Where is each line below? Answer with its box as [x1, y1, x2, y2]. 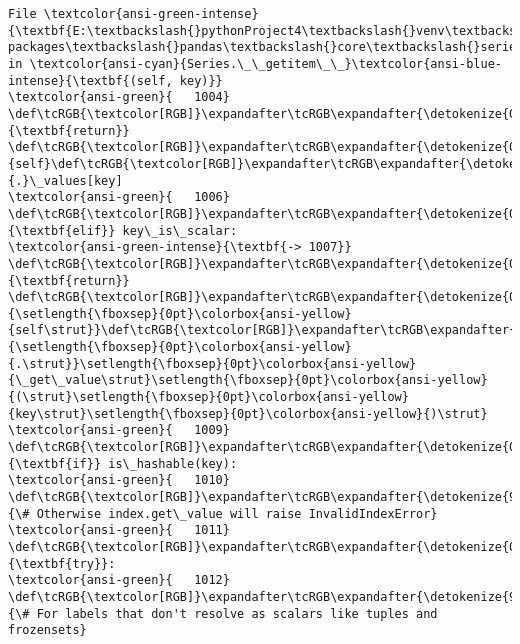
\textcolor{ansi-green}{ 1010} [8, 473, 230, 488]
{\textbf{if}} [8, 456, 102, 471]
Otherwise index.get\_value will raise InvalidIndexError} [36, 506, 438, 521]
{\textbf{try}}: [8, 556, 116, 571]
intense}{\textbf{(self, [8, 73, 173, 88]
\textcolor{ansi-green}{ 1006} [8, 190, 230, 205]
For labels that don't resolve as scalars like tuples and [36, 606, 438, 621]
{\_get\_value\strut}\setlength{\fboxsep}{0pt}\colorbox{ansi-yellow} [8, 373, 488, 388]
